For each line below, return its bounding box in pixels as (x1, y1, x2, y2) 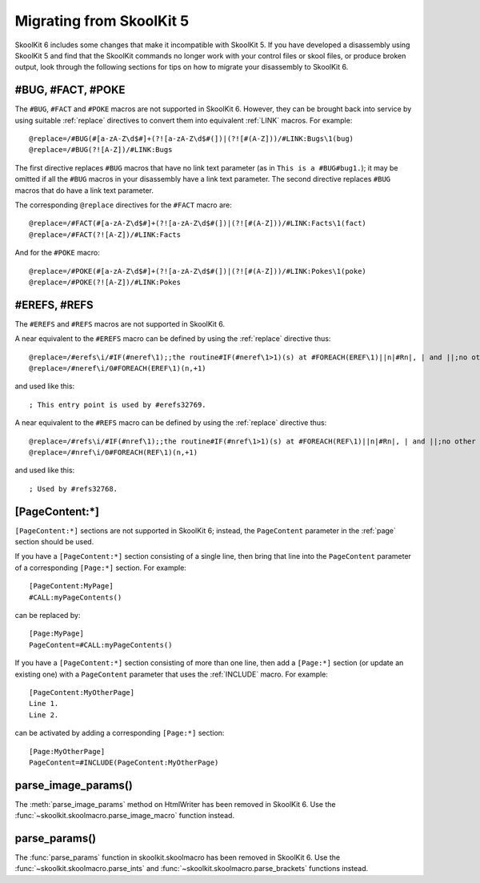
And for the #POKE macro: (14, 248, 100, 258)
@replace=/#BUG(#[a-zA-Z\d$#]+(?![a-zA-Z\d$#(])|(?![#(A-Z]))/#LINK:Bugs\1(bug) (29, 134, 354, 143)
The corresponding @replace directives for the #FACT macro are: (14, 200, 232, 210)
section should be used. (14, 537, 94, 547)
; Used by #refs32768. (29, 484, 118, 493)
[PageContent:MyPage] (29, 581, 114, 591)
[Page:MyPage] (29, 629, 84, 638)
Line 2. (29, 710, 59, 720)
